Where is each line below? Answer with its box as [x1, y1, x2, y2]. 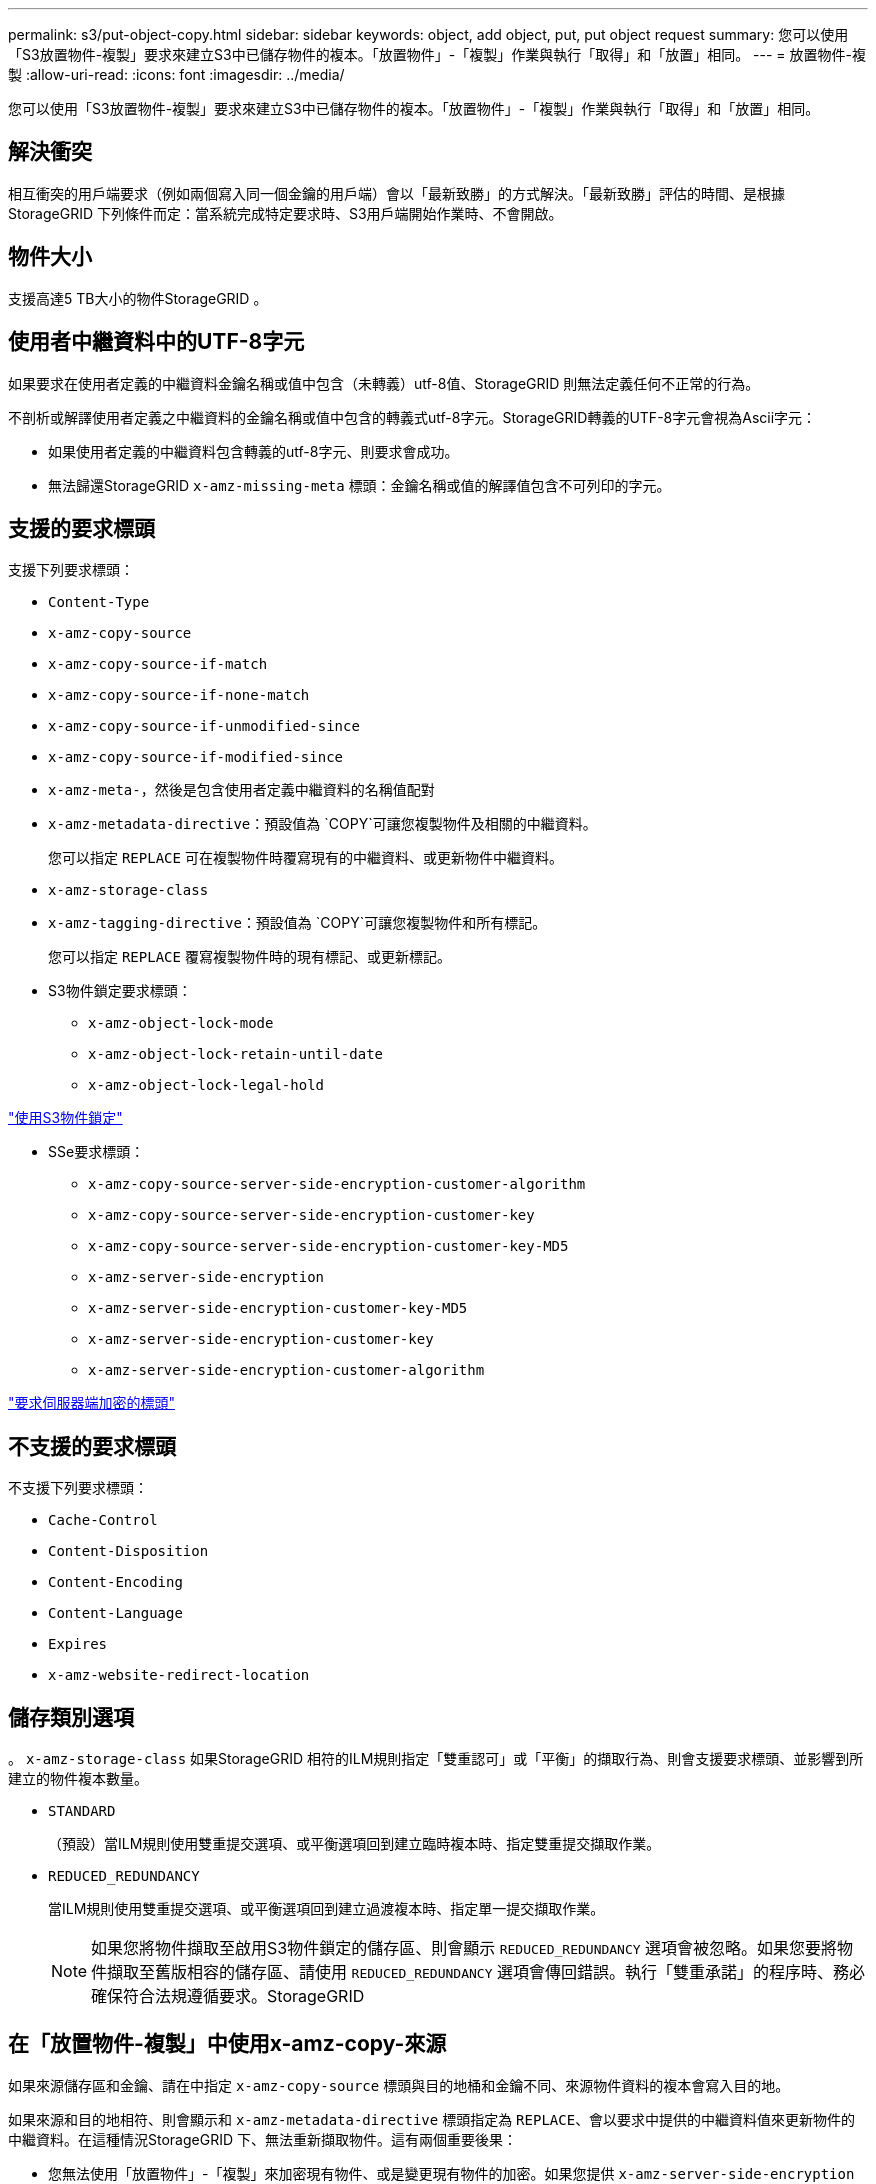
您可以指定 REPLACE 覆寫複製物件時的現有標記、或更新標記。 [48, 948, 451, 966]
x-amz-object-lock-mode [88, 1015, 274, 1032]
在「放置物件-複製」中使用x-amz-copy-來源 [8, 2031, 447, 2057]
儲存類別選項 [8, 1704, 134, 1730]
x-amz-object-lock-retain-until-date [88, 1046, 384, 1063]
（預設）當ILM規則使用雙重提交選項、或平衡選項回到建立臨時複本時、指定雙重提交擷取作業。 [48, 1835, 661, 1853]
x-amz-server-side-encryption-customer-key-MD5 [88, 1300, 468, 1317]
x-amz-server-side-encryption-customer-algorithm [88, 1362, 485, 1379]
